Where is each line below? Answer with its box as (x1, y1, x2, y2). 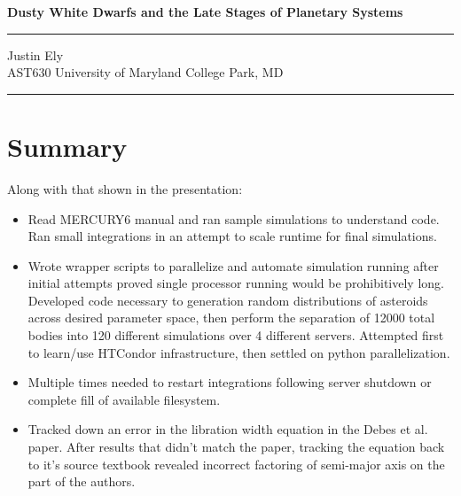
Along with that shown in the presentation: (7, 179, 243, 198)
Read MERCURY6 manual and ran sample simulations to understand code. (27, 209, 440, 228)
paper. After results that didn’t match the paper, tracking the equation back (27, 438, 445, 456)
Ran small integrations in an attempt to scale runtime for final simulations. (27, 227, 437, 245)
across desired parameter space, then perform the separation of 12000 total (27, 308, 435, 327)
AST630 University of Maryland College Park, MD (7, 63, 284, 81)
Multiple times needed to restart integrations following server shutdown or (27, 373, 432, 391)
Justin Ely (7, 45, 64, 64)
